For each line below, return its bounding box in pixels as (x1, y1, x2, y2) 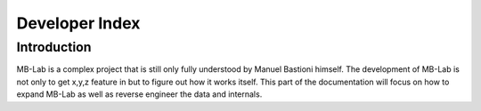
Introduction (16, 39, 92, 55)
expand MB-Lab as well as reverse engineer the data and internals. (16, 89, 263, 99)
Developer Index (16, 13, 141, 33)
